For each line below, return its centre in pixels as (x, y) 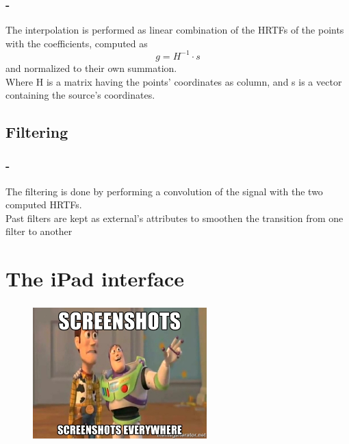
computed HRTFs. (44, 205)
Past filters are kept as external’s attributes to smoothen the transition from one (174, 218)
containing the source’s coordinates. (80, 95)
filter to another (39, 231)
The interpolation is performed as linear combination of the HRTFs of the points (175, 30)
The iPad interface (95, 279)
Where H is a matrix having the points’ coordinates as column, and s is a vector (174, 81)
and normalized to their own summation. (91, 67)
